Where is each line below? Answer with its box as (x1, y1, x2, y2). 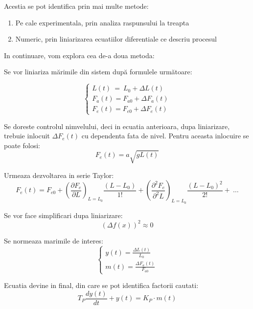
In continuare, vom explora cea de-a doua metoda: (4, 50, 155, 60)
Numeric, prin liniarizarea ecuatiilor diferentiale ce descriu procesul (15, 34, 217, 44)
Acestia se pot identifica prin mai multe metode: (4, 1, 149, 11)
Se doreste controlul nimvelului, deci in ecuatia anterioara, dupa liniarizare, (4, 121, 230, 131)
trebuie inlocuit (4, 131, 50, 141)
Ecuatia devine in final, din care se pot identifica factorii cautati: (4, 280, 199, 290)
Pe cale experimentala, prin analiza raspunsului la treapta (15, 17, 189, 27)
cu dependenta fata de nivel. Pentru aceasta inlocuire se (81, 131, 249, 141)
